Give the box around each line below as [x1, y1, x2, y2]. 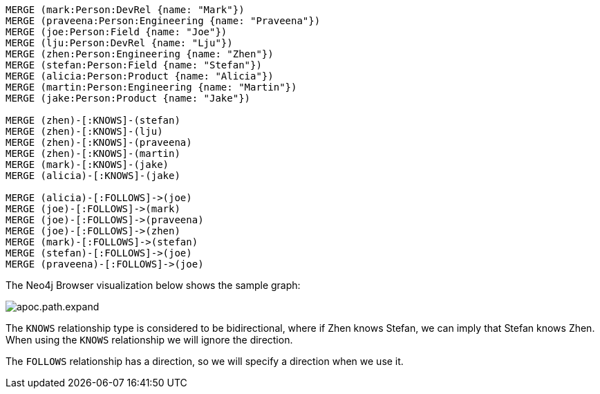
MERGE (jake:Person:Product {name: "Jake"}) [6, 93, 251, 104]
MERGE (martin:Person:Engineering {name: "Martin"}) [6, 82, 297, 93]
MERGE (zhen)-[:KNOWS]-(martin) [6, 148, 180, 159]
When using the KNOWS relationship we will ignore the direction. [6, 334, 293, 346]
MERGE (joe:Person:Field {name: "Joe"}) [6, 26, 227, 37]
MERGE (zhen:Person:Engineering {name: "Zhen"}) [6, 48, 274, 59]
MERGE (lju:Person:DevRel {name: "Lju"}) [6, 37, 233, 48]
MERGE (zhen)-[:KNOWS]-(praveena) [6, 137, 192, 148]
